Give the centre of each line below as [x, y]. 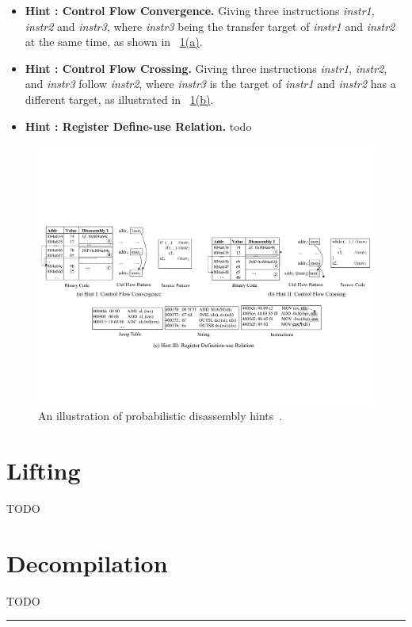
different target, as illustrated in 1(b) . [119, 99]
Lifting [44, 470]
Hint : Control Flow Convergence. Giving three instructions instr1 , [200, 10]
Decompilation [87, 562]
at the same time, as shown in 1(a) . [114, 42]
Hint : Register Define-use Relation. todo [138, 126]
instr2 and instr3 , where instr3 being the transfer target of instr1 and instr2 [210, 26]
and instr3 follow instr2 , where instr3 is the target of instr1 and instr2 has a [210, 84]
